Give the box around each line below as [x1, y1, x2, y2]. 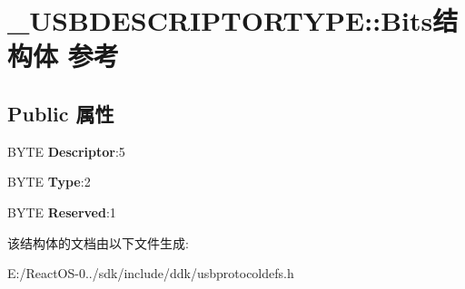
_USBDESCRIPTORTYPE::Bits [7, 2, 433, 39]
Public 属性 [7, 99, 114, 127]
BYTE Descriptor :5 [7, 141, 125, 160]
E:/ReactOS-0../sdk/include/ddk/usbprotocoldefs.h [7, 264, 294, 283]
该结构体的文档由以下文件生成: [7, 233, 189, 252]
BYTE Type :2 [7, 172, 91, 191]
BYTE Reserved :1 [7, 202, 116, 221]
